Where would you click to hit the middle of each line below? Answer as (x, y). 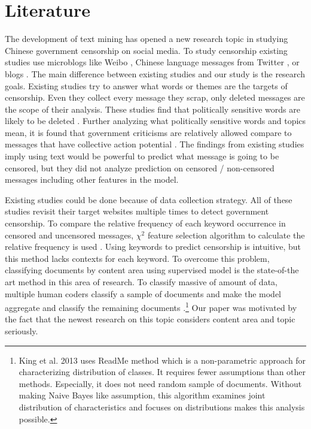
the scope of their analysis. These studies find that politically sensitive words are (153, 109)
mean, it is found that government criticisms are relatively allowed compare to (148, 132)
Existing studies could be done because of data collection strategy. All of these (149, 199)
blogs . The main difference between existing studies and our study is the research (155, 73)
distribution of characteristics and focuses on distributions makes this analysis (162, 407)
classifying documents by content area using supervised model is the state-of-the (152, 270)
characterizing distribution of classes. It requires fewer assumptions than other (162, 372)
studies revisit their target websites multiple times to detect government (137, 211)
